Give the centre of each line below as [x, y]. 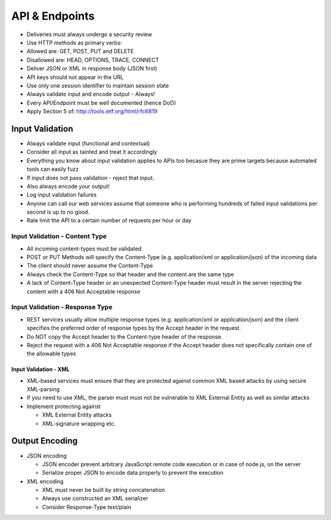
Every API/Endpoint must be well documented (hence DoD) [101, 103]
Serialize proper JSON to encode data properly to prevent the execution [133, 473]
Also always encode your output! [68, 186]
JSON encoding [47, 456]
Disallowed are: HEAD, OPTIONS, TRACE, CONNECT [93, 60]
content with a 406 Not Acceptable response [83, 292]
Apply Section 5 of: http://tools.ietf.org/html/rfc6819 [92, 111]
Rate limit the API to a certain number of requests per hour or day [109, 220]
